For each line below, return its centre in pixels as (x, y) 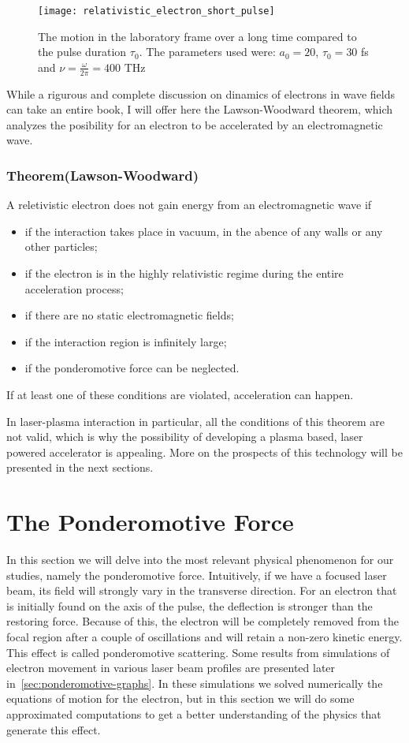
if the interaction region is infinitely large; (126, 341)
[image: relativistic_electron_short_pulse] (156, 11)
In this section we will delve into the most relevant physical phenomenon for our (200, 560)
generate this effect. (54, 729)
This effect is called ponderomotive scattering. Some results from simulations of (198, 652)
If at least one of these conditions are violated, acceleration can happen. (180, 395)
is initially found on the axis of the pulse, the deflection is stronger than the (190, 605)
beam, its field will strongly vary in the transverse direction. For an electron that (202, 590)
